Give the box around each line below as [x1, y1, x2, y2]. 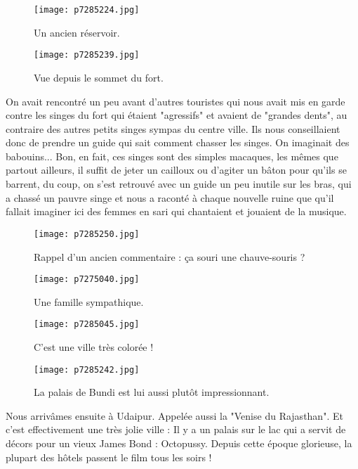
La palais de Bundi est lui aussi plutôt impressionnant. [34, 385, 270, 399]
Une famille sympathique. [34, 294, 144, 309]
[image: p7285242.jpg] [34, 364, 140, 375]
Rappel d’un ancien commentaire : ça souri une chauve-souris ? [34, 249, 305, 264]
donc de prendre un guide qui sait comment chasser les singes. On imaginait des [6, 135, 350, 150]
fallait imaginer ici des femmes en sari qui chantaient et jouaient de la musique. [6, 204, 347, 219]
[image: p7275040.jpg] [34, 274, 140, 285]
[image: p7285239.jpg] [34, 50, 140, 60]
